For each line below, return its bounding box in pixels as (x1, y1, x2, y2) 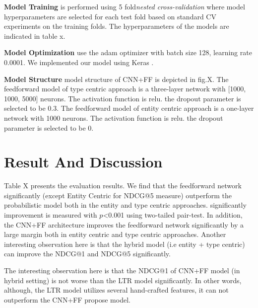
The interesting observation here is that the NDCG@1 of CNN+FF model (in (4, 265, 240, 275)
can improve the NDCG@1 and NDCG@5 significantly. (4, 248, 171, 259)
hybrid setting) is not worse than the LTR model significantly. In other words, (4, 275, 242, 285)
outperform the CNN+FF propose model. (4, 294, 130, 305)
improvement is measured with (4, 210, 97, 220)
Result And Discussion (4, 152, 163, 172)
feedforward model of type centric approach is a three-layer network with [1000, (4, 83, 246, 94)
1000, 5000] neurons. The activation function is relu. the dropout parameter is (4, 93, 241, 103)
